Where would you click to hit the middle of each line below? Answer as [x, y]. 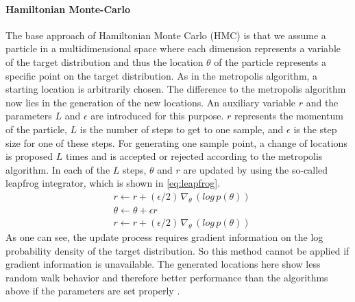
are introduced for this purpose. [157, 116]
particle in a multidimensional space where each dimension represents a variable [173, 48]
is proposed [29, 156]
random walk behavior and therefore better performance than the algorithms [167, 277]
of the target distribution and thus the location [105, 61]
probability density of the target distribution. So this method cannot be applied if [177, 250]
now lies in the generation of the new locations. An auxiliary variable [151, 102]
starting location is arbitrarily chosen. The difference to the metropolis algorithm [176, 89]
